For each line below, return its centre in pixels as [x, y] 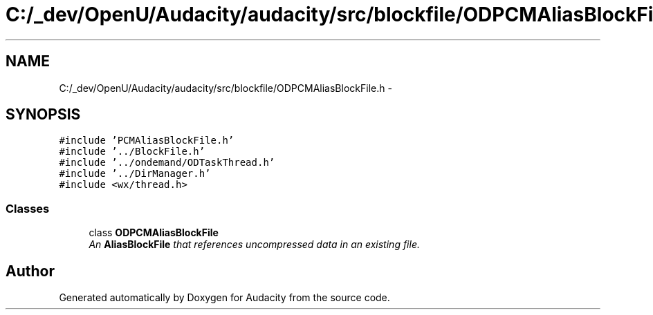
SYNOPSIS [43, 115]
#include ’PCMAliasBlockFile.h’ [147, 141]
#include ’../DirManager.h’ [135, 174]
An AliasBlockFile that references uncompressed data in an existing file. [254, 245]
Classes [28, 208]
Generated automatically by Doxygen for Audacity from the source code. [224, 298]
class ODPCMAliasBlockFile [154, 233]
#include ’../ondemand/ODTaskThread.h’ [167, 163]
